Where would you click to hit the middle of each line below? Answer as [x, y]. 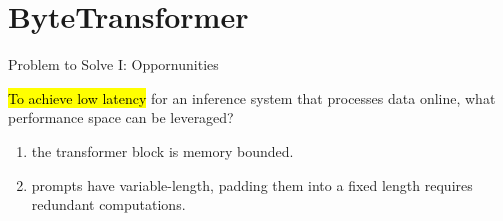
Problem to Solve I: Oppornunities [113, 64]
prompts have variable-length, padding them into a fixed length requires [252, 184]
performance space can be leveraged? [121, 117]
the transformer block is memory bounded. [162, 150]
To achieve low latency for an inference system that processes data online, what [252, 97]
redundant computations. [108, 204]
